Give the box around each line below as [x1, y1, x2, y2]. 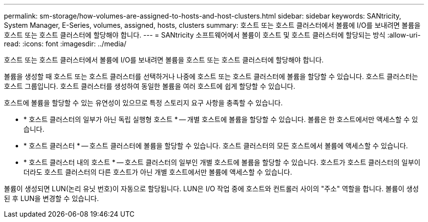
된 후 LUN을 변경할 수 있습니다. [4, 194, 99, 202]
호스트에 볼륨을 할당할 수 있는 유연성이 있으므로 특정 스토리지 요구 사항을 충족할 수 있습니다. [4, 99, 283, 107]
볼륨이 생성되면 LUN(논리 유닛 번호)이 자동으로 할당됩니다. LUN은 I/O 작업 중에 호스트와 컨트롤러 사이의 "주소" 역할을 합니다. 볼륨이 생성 [4, 184, 419, 193]
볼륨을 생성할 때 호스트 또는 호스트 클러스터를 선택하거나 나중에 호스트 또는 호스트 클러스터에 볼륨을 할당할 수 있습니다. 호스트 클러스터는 [4, 72, 418, 81]
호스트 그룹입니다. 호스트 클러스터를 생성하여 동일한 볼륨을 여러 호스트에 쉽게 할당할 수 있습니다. [4, 82, 296, 90]
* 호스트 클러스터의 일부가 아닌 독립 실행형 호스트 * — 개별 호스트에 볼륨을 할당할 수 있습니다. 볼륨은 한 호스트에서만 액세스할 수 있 [23, 115, 418, 123]
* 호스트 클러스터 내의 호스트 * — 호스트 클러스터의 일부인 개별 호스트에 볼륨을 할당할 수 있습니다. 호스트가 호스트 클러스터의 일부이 [23, 158, 421, 166]
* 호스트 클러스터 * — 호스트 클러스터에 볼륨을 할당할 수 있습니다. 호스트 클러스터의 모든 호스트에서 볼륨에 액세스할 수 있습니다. [23, 141, 408, 150]
